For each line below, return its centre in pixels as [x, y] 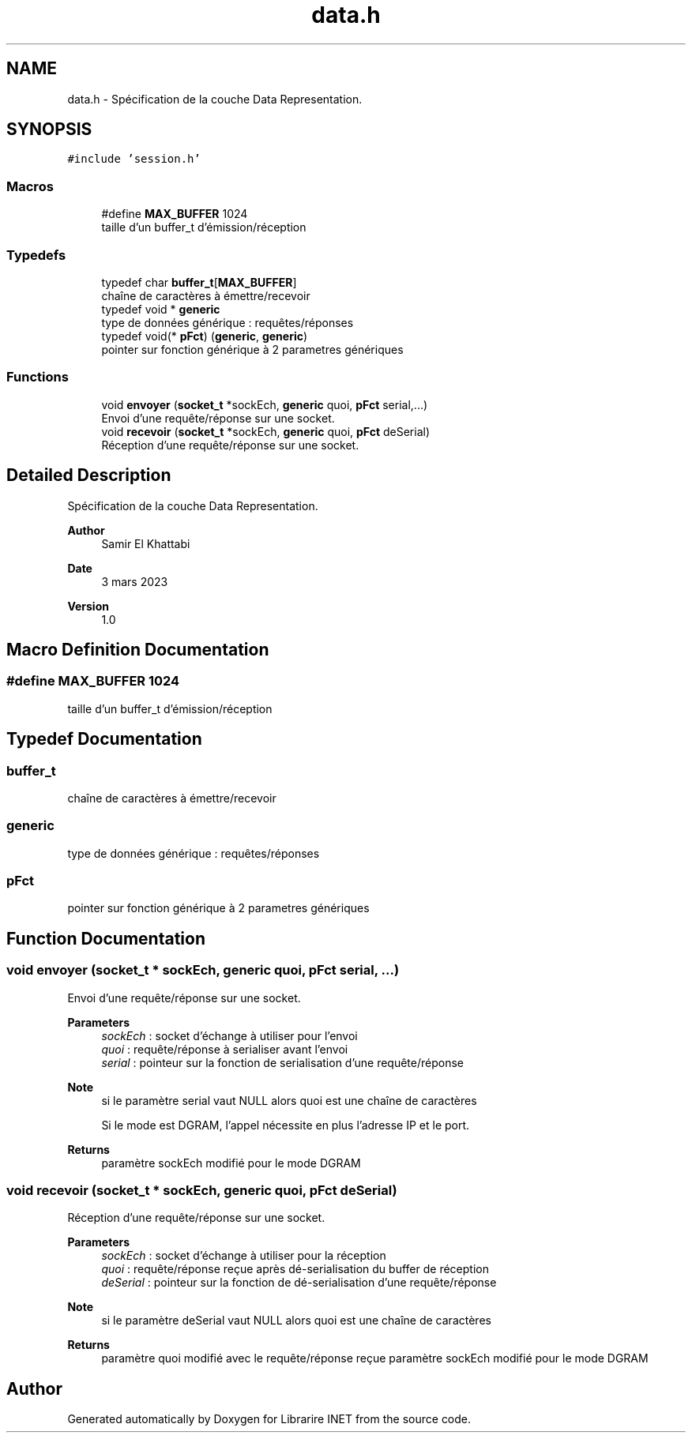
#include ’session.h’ [134, 159]
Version [88, 606]
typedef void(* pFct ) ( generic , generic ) [205, 336]
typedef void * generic [161, 309]
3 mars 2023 [135, 581]
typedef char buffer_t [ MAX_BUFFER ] [199, 282]
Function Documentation [106, 938]
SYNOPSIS [49, 130]
